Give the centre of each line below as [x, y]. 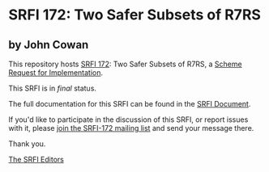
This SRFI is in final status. [53, 88]
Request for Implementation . [56, 73]
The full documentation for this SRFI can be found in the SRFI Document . [130, 104]
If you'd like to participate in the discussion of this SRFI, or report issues [128, 120]
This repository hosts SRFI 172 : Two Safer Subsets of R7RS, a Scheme [125, 64]
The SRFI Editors [36, 159]
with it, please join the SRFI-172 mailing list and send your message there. [131, 128]
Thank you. [27, 144]
